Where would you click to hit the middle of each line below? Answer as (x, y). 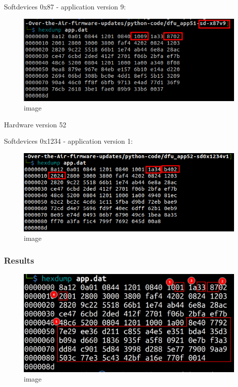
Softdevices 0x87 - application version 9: (65, 6)
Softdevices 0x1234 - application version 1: (68, 141)
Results (19, 260)
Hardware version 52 (35, 124)
